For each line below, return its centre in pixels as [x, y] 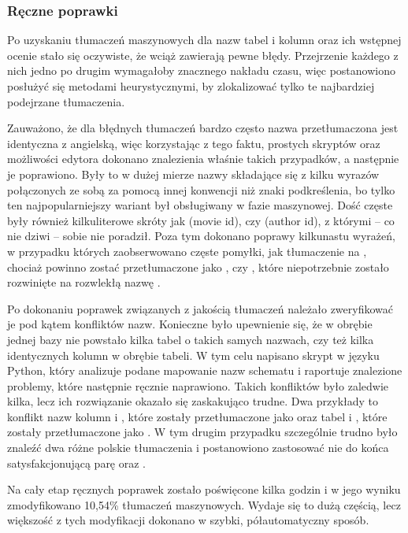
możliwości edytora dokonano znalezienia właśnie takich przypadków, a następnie [203, 159]
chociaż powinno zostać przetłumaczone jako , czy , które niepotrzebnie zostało [198, 266]
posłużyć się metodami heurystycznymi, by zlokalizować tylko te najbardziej [191, 86]
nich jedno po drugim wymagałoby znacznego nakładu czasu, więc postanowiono [201, 70]
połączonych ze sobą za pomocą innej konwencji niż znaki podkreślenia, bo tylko [201, 189]
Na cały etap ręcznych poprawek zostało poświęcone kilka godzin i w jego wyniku [204, 489]
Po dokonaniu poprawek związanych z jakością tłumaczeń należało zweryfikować [200, 308]
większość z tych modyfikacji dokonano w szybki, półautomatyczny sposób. [188, 520]
